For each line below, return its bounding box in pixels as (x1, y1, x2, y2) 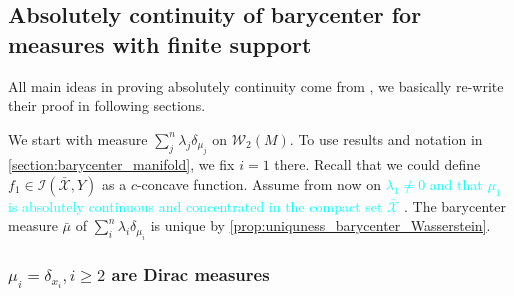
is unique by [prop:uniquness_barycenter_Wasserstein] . (150, 215, 491, 236)
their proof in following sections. (8, 95, 206, 116)
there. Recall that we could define (274, 154, 481, 175)
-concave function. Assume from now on (136, 173, 381, 194)
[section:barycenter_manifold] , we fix (8, 154, 235, 175)
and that (429, 173, 483, 194)
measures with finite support (8, 28, 312, 59)
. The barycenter (403, 195, 506, 216)
